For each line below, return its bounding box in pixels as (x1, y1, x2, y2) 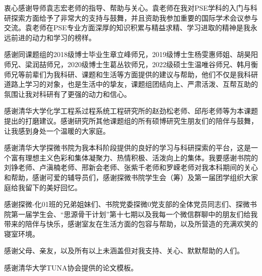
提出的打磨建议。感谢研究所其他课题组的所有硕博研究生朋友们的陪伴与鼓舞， (4, 115, 258, 126)
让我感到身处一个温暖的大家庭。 (4, 125, 110, 136)
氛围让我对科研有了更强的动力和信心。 (4, 88, 131, 99)
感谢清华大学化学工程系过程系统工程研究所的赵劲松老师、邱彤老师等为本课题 (4, 105, 258, 116)
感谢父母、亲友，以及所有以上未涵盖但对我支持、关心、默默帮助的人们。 (4, 245, 244, 256)
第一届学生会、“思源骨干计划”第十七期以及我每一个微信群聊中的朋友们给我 (11, 208, 258, 219)
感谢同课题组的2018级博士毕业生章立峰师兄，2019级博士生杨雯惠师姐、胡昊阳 (4, 49, 258, 60)
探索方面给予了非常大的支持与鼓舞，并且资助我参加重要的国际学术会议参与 (11, 12, 258, 23)
